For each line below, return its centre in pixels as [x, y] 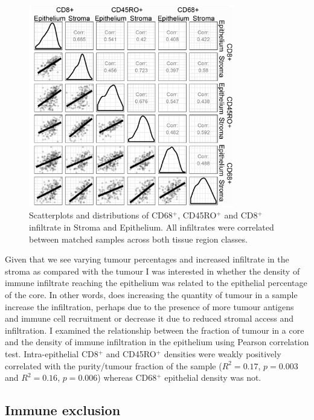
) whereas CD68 [127, 377]
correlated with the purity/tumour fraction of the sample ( [114, 365]
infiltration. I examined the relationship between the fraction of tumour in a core [155, 330]
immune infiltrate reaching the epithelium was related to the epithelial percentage [156, 283]
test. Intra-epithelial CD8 [52, 354]
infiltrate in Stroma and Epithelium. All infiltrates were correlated [152, 227]
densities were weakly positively [223, 354]
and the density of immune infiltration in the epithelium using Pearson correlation [157, 342]
